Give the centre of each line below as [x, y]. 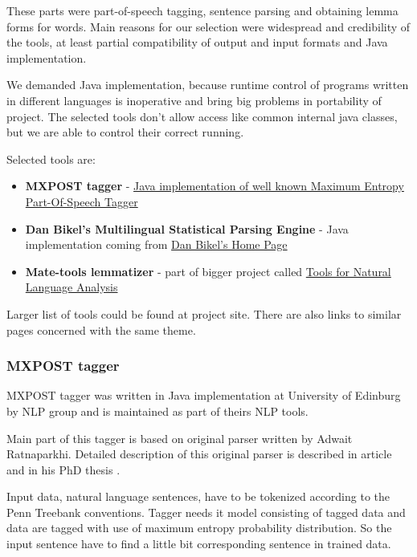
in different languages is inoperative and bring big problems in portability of [194, 100]
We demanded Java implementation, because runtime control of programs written [208, 85]
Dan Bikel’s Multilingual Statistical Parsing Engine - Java [187, 228]
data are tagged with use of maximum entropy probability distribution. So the [199, 528]
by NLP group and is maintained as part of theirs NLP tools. [157, 411]
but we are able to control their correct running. [125, 132]
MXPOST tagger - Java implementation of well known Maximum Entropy [215, 186]
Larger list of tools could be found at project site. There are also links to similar [204, 313]
